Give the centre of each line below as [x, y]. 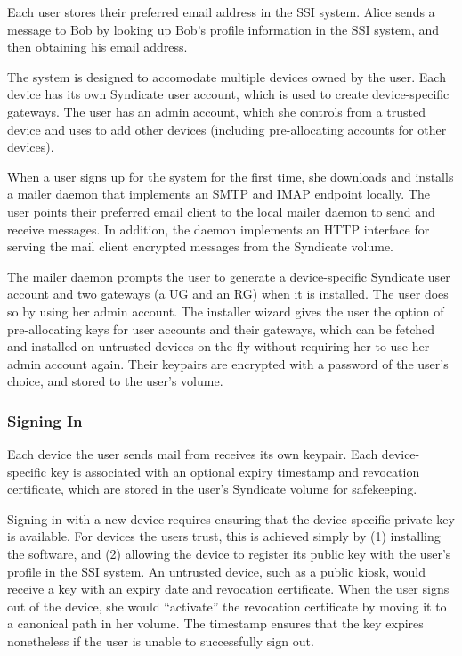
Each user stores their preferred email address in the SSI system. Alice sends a [221, 12]
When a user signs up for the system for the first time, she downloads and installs [231, 176]
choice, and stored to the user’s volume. [115, 381]
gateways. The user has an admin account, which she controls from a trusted [216, 111]
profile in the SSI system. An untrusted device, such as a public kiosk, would [216, 571]
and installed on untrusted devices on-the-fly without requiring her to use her [219, 346]
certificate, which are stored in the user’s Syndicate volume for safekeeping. [212, 489]
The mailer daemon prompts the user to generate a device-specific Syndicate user [229, 276]
